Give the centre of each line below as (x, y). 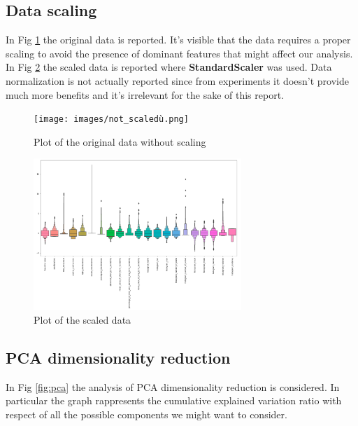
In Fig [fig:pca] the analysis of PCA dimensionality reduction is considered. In (173, 386)
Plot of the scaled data (83, 319)
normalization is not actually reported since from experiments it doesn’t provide (177, 80)
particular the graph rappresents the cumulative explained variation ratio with (174, 400)
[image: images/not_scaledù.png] (111, 119)
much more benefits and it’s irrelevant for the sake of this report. (145, 94)
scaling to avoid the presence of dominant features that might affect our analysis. (179, 53)
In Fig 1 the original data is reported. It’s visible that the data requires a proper (178, 40)
